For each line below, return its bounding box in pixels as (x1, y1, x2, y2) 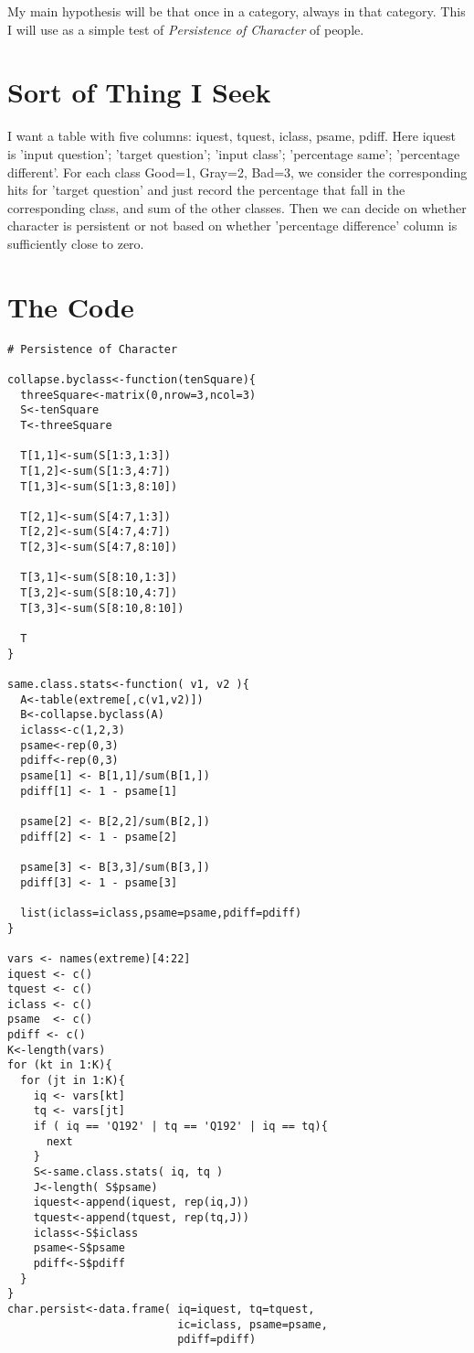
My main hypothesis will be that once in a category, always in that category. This (7, 2, 466, 20)
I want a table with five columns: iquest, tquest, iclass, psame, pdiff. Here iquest (7, 126, 456, 145)
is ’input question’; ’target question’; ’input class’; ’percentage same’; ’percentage (7, 144, 460, 163)
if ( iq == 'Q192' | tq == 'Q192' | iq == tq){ (33, 1120, 328, 1133)
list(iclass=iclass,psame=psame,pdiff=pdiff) (20, 906, 302, 919)
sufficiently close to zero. (7, 233, 144, 252)
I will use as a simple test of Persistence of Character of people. (7, 19, 364, 38)
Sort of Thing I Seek (7, 73, 271, 111)
